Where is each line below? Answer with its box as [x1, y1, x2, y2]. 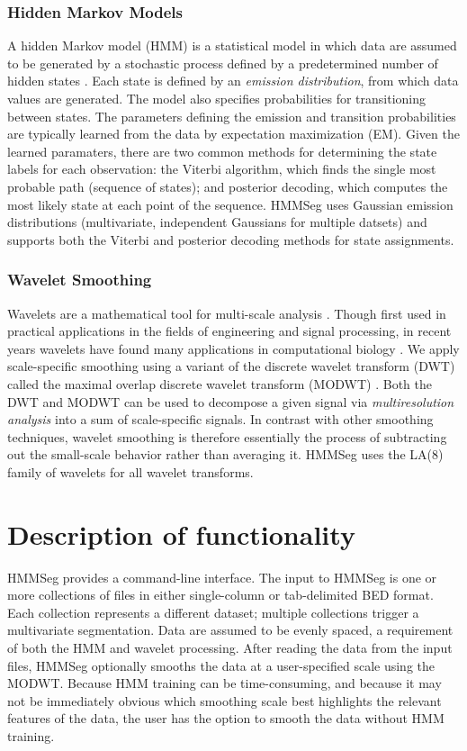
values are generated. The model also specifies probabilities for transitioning [7, 89, 426, 107]
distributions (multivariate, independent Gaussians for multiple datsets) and [7, 213, 427, 231]
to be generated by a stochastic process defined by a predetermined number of [7, 53, 438, 72]
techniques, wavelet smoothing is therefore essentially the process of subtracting [7, 427, 447, 446]
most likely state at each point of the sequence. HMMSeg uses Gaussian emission [7, 195, 454, 213]
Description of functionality [7, 515, 355, 552]
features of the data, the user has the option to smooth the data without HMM [7, 709, 445, 728]
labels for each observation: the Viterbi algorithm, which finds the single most [7, 159, 436, 178]
